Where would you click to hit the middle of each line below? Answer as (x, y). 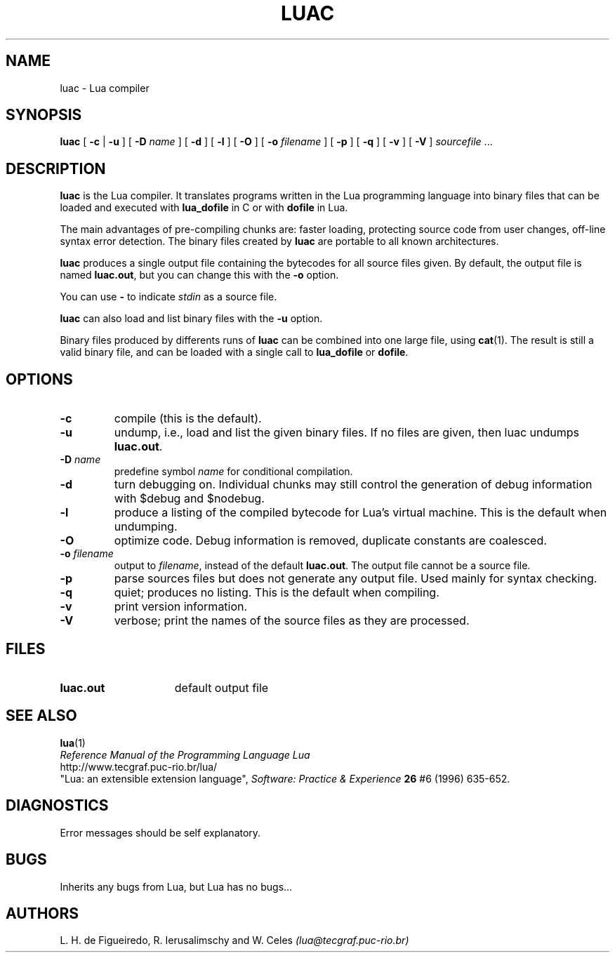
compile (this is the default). (188, 419)
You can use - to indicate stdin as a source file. (168, 297)
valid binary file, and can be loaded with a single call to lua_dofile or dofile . (234, 352)
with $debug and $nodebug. (189, 499)
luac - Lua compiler (105, 88)
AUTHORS (42, 913)
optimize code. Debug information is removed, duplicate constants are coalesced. (330, 541)
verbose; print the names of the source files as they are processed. (292, 621)
